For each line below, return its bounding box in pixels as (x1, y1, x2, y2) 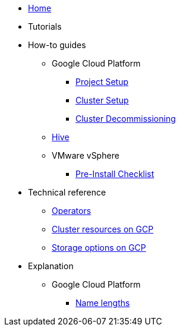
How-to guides (28, 40, 86, 50)
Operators (52, 206, 91, 216)
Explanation (28, 261, 74, 271)
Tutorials (28, 21, 62, 31)
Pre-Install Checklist (75, 169, 154, 179)
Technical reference (28, 187, 106, 197)
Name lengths (75, 298, 130, 308)
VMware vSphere (52, 150, 119, 160)
